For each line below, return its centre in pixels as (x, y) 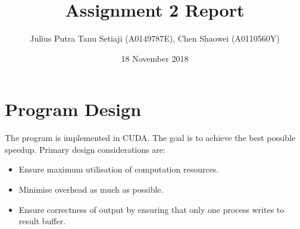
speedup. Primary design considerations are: (85, 149)
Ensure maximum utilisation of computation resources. (119, 169)
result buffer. (42, 221)
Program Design (73, 109)
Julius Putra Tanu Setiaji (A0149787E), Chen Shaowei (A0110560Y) (155, 38)
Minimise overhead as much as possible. (91, 189)
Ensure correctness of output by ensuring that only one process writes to (151, 209)
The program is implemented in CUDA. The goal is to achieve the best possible (150, 138)
